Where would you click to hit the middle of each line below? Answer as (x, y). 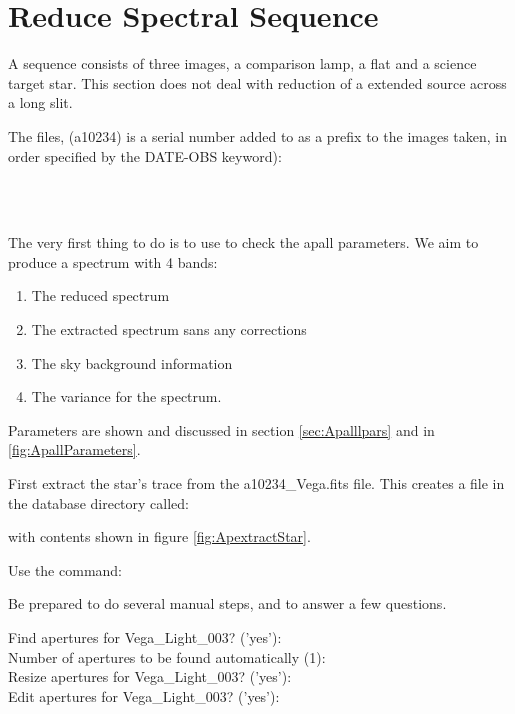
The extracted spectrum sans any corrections (169, 329)
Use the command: (65, 569)
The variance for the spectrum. (126, 396)
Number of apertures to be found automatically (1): (167, 656)
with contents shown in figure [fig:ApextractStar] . (159, 536)
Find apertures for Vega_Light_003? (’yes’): (145, 637)
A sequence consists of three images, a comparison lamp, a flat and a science (242, 63)
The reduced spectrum (100, 295)
